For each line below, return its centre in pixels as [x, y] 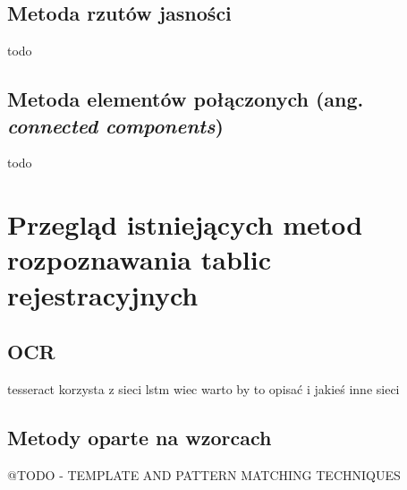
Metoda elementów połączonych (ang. [186, 99]
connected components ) [115, 125]
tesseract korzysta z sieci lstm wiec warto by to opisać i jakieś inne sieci [203, 388]
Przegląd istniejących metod [185, 224]
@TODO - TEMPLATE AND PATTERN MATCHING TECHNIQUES [204, 474]
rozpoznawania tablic [139, 259]
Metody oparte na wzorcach [140, 437]
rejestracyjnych [103, 294]
